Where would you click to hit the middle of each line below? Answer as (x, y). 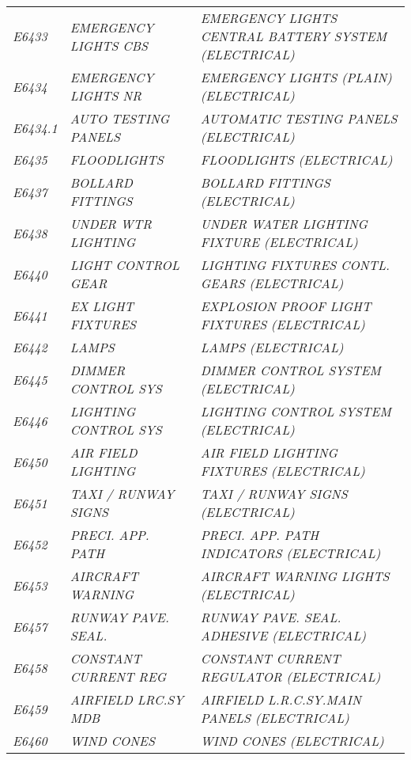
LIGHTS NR (106, 95)
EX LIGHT (102, 306)
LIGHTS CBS (109, 45)
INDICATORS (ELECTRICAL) (290, 553)
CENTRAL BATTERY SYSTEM (293, 36)
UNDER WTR (111, 224)
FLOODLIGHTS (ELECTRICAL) (296, 160)
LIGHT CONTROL (124, 265)
